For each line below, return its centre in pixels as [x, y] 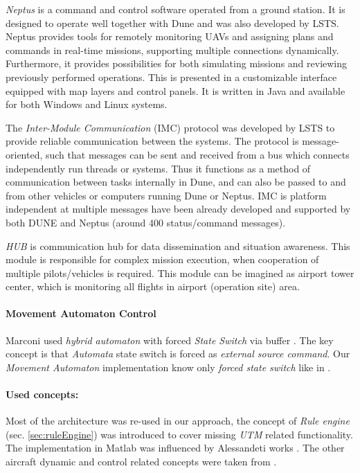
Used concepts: [42, 394]
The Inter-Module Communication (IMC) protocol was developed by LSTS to [170, 127]
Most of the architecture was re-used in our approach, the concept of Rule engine [178, 421]
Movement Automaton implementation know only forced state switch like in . [168, 367]
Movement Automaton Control [81, 313]
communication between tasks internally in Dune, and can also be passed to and [176, 182]
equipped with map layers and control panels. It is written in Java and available [175, 90]
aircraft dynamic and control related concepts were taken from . [141, 462]
